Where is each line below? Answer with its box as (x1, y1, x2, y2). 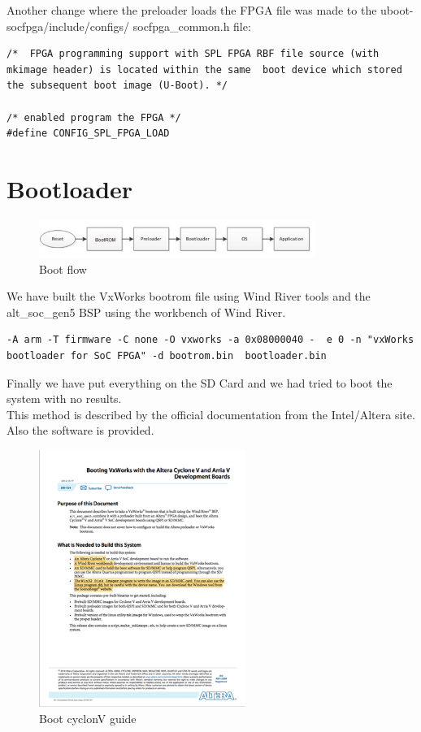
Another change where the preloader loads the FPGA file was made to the (7, 2, 377, 18)
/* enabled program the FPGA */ (7, 111, 181, 123)
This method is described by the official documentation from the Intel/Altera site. (7, 405, 415, 422)
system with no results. (7, 390, 122, 407)
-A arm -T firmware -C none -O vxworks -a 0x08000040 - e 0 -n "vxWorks (7, 334, 414, 346)
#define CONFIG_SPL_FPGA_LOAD (7, 128, 170, 140)
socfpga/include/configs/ (7, 17, 130, 34)
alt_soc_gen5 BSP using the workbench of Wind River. (7, 303, 286, 320)
